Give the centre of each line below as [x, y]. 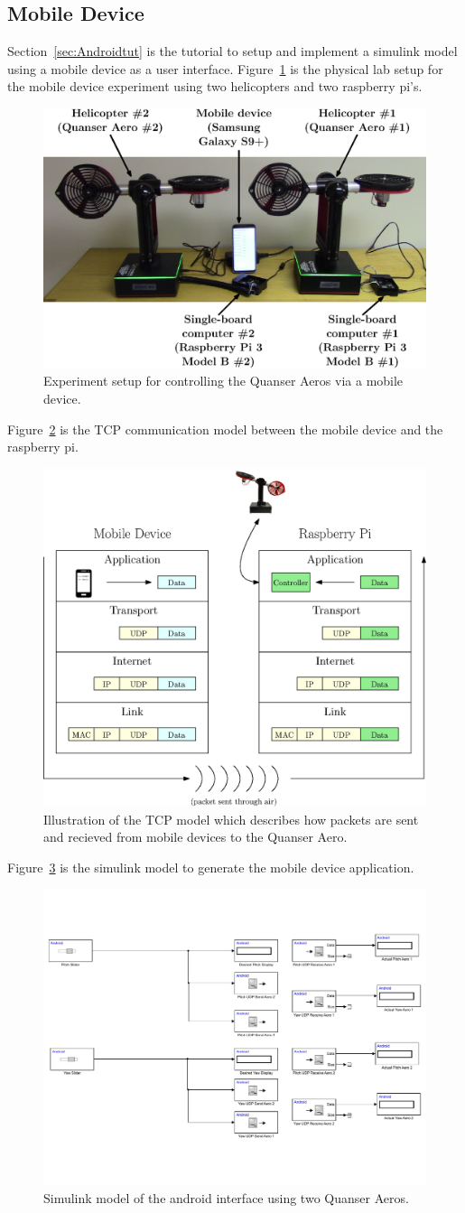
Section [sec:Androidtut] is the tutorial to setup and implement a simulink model [232, 51]
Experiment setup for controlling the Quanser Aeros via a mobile [223, 381]
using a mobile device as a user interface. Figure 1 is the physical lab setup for [225, 68]
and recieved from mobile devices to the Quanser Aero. [195, 837]
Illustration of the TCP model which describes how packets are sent [231, 819]
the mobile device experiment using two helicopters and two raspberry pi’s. [215, 86]
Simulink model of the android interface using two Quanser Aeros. [226, 1197]
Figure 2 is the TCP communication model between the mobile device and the [225, 429]
